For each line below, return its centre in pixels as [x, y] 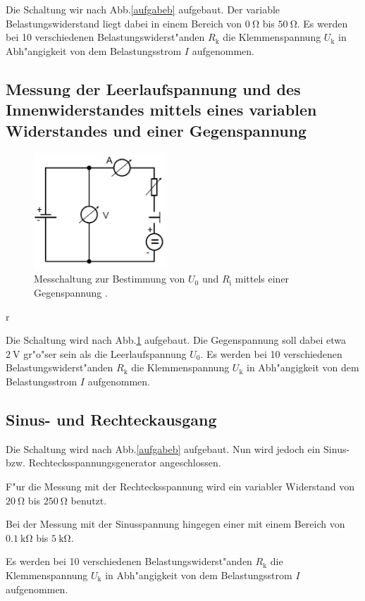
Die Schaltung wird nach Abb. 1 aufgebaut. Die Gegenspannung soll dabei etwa [176, 340]
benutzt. [89, 500]
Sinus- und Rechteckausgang [111, 420]
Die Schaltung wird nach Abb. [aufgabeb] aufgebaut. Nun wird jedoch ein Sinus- [178, 448]
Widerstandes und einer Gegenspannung [156, 130]
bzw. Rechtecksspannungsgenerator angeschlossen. [113, 463]
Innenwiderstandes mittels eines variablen [161, 110]
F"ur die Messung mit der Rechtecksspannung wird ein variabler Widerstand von [180, 487]
